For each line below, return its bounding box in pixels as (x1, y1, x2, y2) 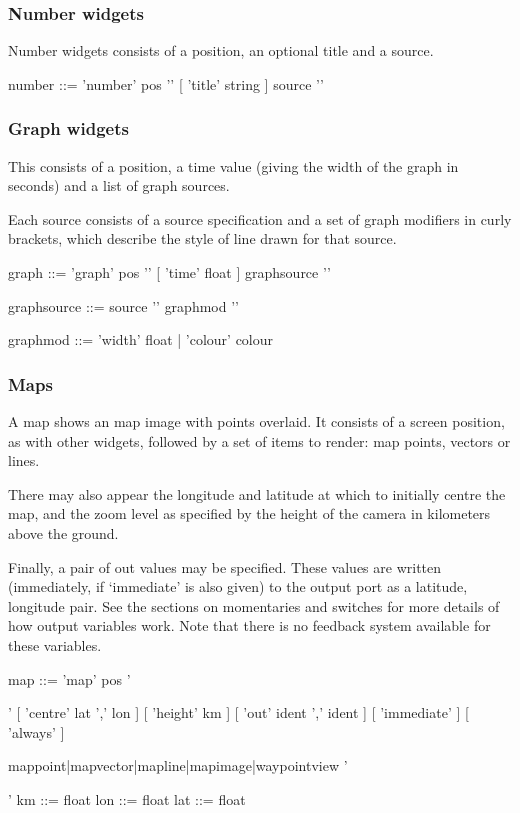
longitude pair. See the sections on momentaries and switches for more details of (8, 595, 500, 616)
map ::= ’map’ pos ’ (8, 668, 131, 689)
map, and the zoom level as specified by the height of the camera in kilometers (8, 503, 491, 524)
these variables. (8, 634, 102, 655)
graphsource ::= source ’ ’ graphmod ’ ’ (8, 295, 239, 316)
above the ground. (8, 522, 119, 543)
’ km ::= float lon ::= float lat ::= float (8, 788, 246, 809)
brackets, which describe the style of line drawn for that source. (8, 228, 397, 249)
